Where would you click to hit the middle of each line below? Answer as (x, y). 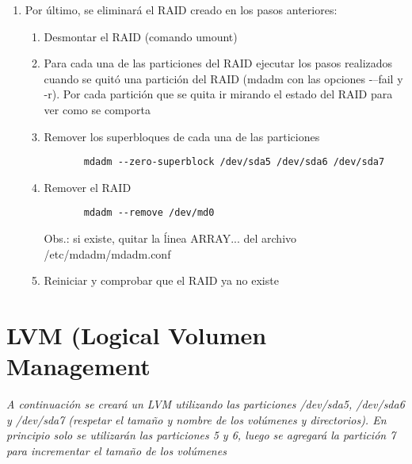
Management (78, 366)
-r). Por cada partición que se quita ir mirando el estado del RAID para (218, 94)
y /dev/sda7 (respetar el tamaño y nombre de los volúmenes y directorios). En (196, 419)
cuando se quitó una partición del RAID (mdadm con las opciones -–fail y (223, 78)
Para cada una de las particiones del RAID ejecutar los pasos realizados (218, 63)
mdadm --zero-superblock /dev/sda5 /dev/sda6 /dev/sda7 (234, 162)
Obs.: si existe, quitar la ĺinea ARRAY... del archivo (170, 238)
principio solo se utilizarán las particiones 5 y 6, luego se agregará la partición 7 (201, 435)
